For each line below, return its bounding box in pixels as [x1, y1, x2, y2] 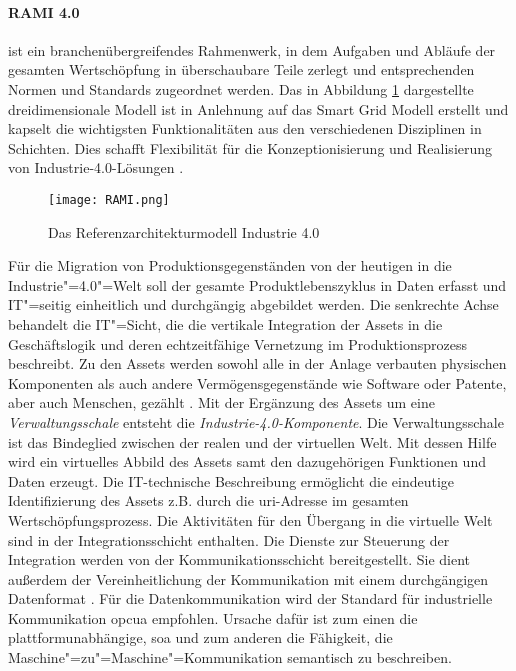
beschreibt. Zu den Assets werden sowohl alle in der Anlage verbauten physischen [8, 353, 507, 374]
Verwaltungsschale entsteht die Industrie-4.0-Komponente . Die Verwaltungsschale [8, 411, 504, 432]
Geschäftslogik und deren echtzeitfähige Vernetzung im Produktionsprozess [8, 333, 467, 354]
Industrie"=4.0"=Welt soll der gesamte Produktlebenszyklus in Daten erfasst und [8, 274, 507, 295]
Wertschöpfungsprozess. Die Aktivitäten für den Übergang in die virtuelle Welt [8, 509, 493, 530]
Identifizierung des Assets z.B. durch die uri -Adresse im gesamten [8, 490, 409, 511]
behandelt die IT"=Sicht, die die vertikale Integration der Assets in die [8, 313, 443, 334]
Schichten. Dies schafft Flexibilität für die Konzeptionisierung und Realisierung [8, 137, 493, 158]
